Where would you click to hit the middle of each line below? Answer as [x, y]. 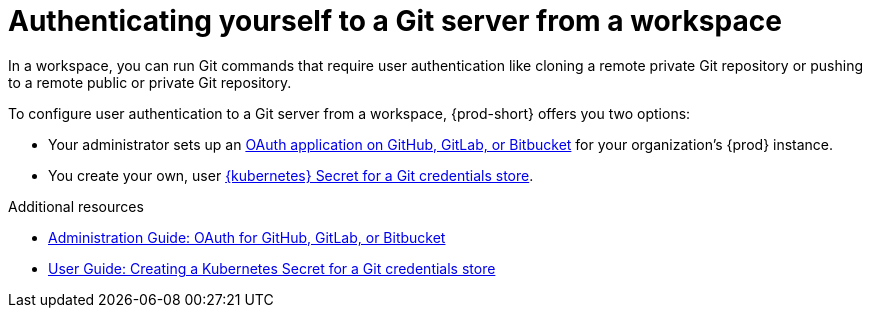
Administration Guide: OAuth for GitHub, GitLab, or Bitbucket [247, 237]
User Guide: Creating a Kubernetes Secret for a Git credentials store [272, 268]
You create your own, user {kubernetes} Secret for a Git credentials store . [291, 175]
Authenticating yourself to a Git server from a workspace [395, 21]
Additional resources [76, 206]
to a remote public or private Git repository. [150, 82]
